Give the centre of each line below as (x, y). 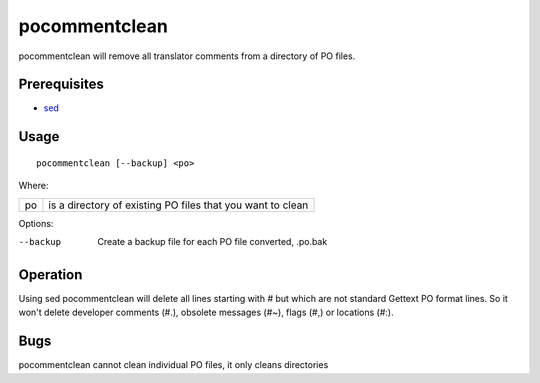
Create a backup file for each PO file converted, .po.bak (212, 242)
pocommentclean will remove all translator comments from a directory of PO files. (187, 56)
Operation (50, 274)
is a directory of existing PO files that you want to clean (178, 205)
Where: (33, 186)
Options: (36, 223)
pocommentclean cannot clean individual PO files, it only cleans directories (173, 365)
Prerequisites (61, 84)
